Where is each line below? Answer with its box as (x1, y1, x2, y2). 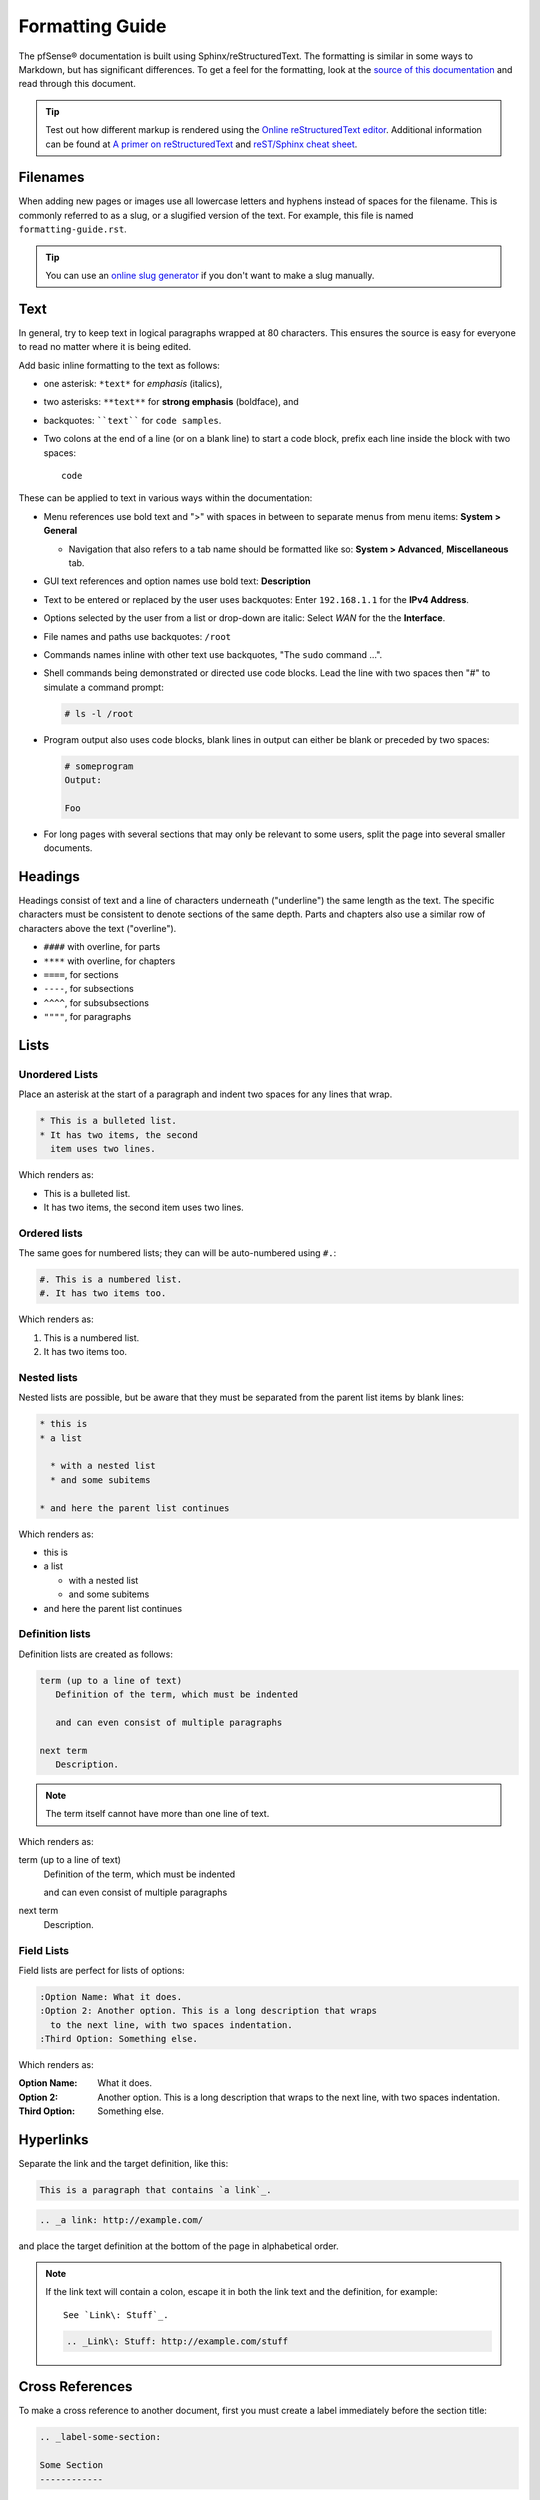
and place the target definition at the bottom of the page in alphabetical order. (18, 2240, 339, 2252)
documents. (43, 842, 93, 854)
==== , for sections (43, 969, 119, 981)
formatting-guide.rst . (18, 223, 127, 235)
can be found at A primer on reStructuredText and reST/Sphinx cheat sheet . (45, 138, 358, 150)
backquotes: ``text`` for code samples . (43, 414, 222, 426)
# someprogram (64, 760, 134, 772)
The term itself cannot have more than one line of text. (45, 1808, 270, 1820)
